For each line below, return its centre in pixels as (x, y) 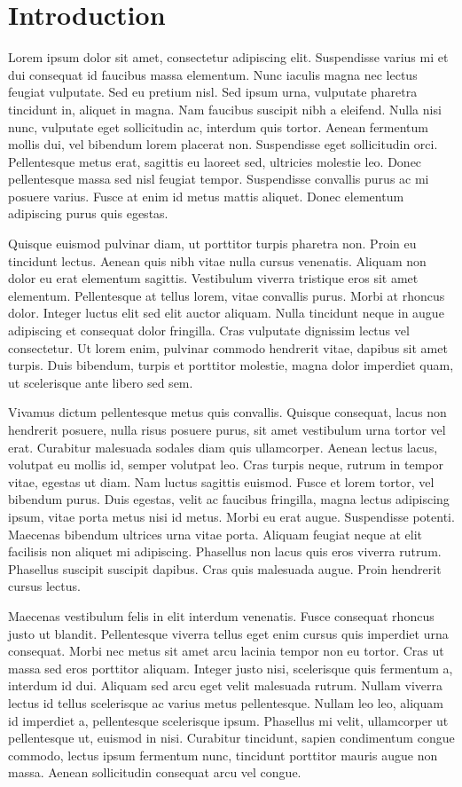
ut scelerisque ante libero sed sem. (101, 382)
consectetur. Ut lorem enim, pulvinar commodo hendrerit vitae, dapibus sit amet (228, 347)
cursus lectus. (44, 586)
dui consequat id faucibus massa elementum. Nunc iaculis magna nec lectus (213, 74)
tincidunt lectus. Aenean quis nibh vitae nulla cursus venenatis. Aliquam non (217, 260)
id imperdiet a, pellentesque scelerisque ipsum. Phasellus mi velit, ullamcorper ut (228, 720)
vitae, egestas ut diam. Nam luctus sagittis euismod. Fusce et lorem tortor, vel (221, 481)
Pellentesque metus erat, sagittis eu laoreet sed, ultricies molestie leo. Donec (215, 161)
